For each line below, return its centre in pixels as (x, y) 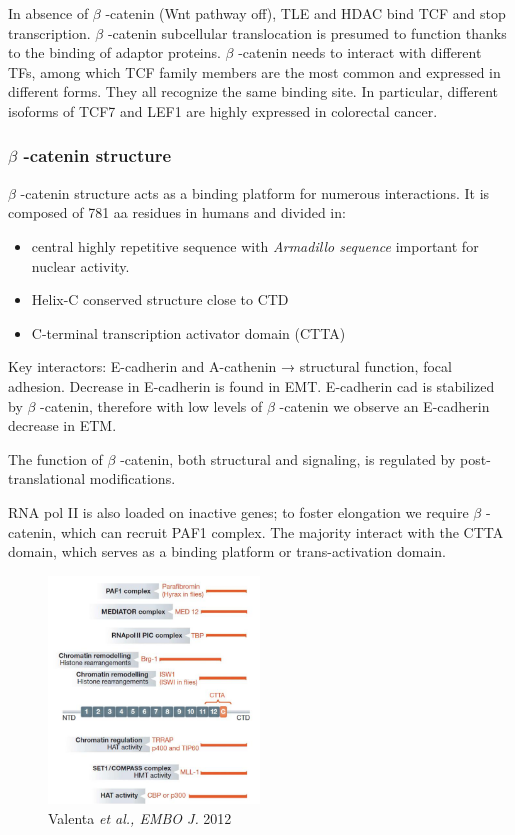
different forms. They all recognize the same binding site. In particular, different (253, 91)
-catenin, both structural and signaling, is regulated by (288, 458)
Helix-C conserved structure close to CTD (160, 299)
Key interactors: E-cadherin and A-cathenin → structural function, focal (230, 366)
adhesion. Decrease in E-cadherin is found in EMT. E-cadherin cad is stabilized (251, 385)
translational (47, 478)
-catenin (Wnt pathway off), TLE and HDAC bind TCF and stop (305, 13)
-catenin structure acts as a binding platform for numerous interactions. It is (255, 192)
